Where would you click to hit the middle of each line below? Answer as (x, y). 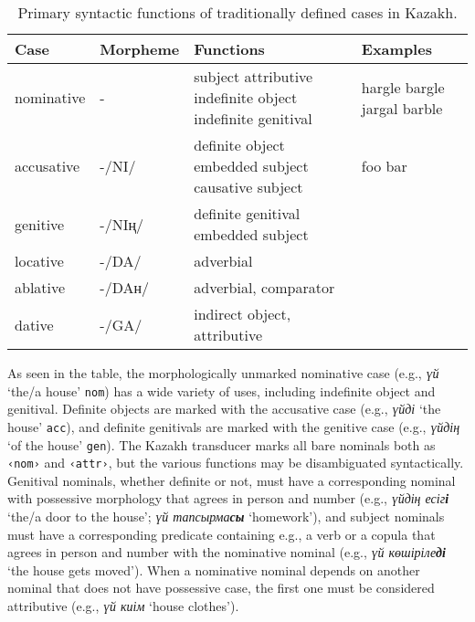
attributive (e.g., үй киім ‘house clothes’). (123, 605)
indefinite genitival (253, 118)
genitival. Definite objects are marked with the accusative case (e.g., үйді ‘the (224, 409)
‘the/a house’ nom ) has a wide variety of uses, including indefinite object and (222, 390)
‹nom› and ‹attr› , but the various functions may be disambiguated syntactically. (236, 463)
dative (34, 324)
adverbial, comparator (264, 287)
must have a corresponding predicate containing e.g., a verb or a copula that (222, 534)
